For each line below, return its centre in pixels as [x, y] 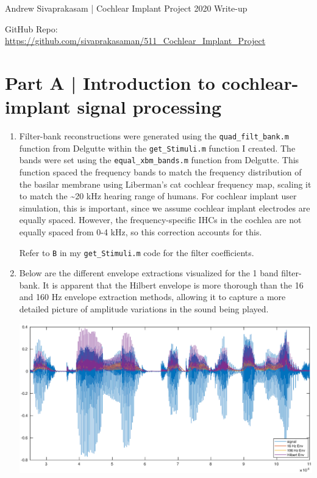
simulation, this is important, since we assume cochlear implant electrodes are [165, 208]
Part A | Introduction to [110, 82]
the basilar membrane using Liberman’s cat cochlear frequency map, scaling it [165, 184]
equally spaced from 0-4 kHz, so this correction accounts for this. [141, 232]
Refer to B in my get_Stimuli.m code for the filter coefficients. [137, 252]
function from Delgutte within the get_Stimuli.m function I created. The [157, 148]
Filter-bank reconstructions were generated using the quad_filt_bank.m [154, 136]
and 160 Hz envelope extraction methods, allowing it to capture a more [152, 297]
